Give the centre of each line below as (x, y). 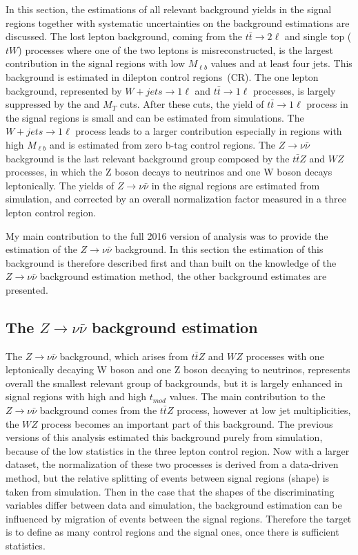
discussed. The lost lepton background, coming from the (124, 36)
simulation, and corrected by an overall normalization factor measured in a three (176, 199)
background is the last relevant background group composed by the (148, 158)
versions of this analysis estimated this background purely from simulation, (164, 437)
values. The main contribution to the (247, 396)
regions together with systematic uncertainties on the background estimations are (178, 22)
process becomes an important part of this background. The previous (187, 423)
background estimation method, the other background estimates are (183, 276)
